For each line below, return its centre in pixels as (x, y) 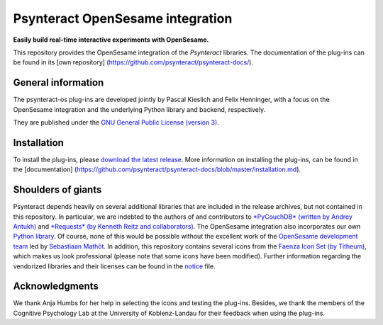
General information (59, 82)
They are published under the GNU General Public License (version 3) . (116, 122)
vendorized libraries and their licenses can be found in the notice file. (114, 266)
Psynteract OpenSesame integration (123, 18)
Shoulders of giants (57, 190)
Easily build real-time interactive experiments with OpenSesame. (111, 40)
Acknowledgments (56, 286)
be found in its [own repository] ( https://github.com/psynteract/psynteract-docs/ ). (133, 62)
